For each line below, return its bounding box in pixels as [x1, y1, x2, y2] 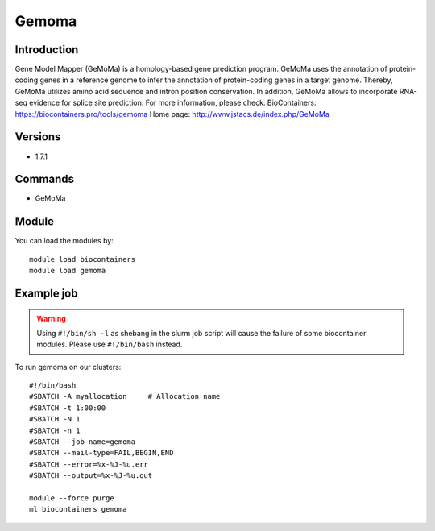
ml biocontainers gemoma [29, 504, 127, 514]
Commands [14, 172, 75, 186]
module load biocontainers [29, 255, 136, 263]
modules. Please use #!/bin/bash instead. [36, 339, 183, 350]
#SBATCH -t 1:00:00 [29, 403, 106, 413]
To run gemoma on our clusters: [14, 362, 122, 371]
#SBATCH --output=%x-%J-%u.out [29, 471, 153, 480]
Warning [36, 313, 66, 323]
